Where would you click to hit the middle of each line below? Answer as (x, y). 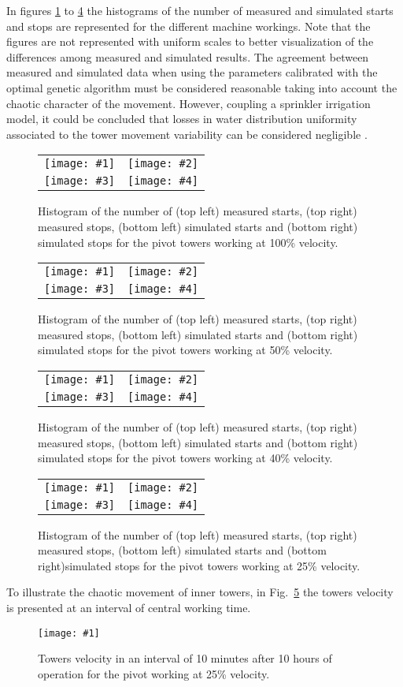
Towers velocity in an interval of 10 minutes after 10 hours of (185, 658)
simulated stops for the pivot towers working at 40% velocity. (185, 458)
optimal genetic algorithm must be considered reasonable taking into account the (202, 87)
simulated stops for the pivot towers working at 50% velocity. (185, 350)
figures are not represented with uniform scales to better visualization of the (190, 41)
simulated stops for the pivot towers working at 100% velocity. (188, 242)
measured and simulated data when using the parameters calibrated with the (192, 72)
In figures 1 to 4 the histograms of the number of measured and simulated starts (200, 10)
